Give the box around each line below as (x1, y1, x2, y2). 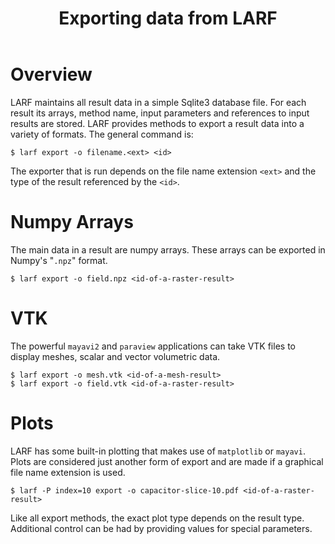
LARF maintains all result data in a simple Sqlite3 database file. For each (10, 96, 307, 108)
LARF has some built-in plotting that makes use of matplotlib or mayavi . (10, 445, 306, 457)
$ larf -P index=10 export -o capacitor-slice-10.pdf (10, 485, 240, 496)
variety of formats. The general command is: (10, 128, 194, 140)
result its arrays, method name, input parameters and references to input (10, 107, 310, 119)
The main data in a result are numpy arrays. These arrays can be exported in (10, 243, 326, 256)
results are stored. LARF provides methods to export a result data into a (10, 117, 305, 129)
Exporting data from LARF (58, 7, 278, 30)
